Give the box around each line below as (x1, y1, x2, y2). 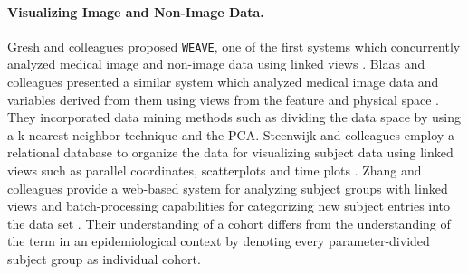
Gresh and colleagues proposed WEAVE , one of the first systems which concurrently (7, 36, 461, 55)
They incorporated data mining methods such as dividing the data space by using (7, 108, 461, 127)
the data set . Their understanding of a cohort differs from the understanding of (7, 213, 451, 232)
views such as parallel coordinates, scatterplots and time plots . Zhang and (7, 161, 422, 180)
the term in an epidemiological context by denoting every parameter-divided (7, 231, 430, 250)
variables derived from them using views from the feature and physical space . (7, 90, 439, 109)
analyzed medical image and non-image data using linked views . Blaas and (7, 54, 425, 73)
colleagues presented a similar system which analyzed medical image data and (7, 72, 439, 91)
